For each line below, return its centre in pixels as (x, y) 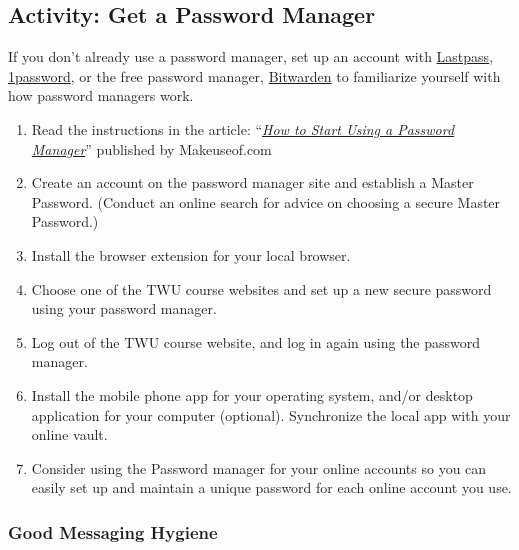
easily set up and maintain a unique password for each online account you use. (271, 487)
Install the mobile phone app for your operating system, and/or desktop (252, 394)
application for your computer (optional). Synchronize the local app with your (271, 414)
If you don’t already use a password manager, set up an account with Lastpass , (251, 56)
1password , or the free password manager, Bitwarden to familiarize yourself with (254, 75)
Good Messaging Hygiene (113, 531)
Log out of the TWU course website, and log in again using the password (256, 341)
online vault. (69, 434)
